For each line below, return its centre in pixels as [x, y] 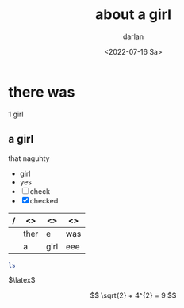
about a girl [133, 15]
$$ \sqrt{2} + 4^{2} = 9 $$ [133, 295]
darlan [133, 36]
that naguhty [29, 158]
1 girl [16, 114]
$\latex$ [22, 280]
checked [44, 200]
